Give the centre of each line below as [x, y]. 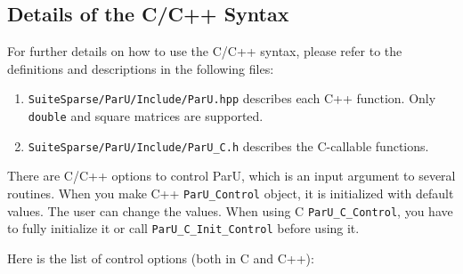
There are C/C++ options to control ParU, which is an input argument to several [231, 176]
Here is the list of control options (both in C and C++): [161, 258]
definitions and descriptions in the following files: [141, 68]
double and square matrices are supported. [146, 116]
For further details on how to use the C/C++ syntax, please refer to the [205, 51]
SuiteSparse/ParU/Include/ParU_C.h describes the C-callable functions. [228, 145]
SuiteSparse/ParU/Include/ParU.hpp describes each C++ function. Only [232, 98]
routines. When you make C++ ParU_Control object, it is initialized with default [231, 193]
